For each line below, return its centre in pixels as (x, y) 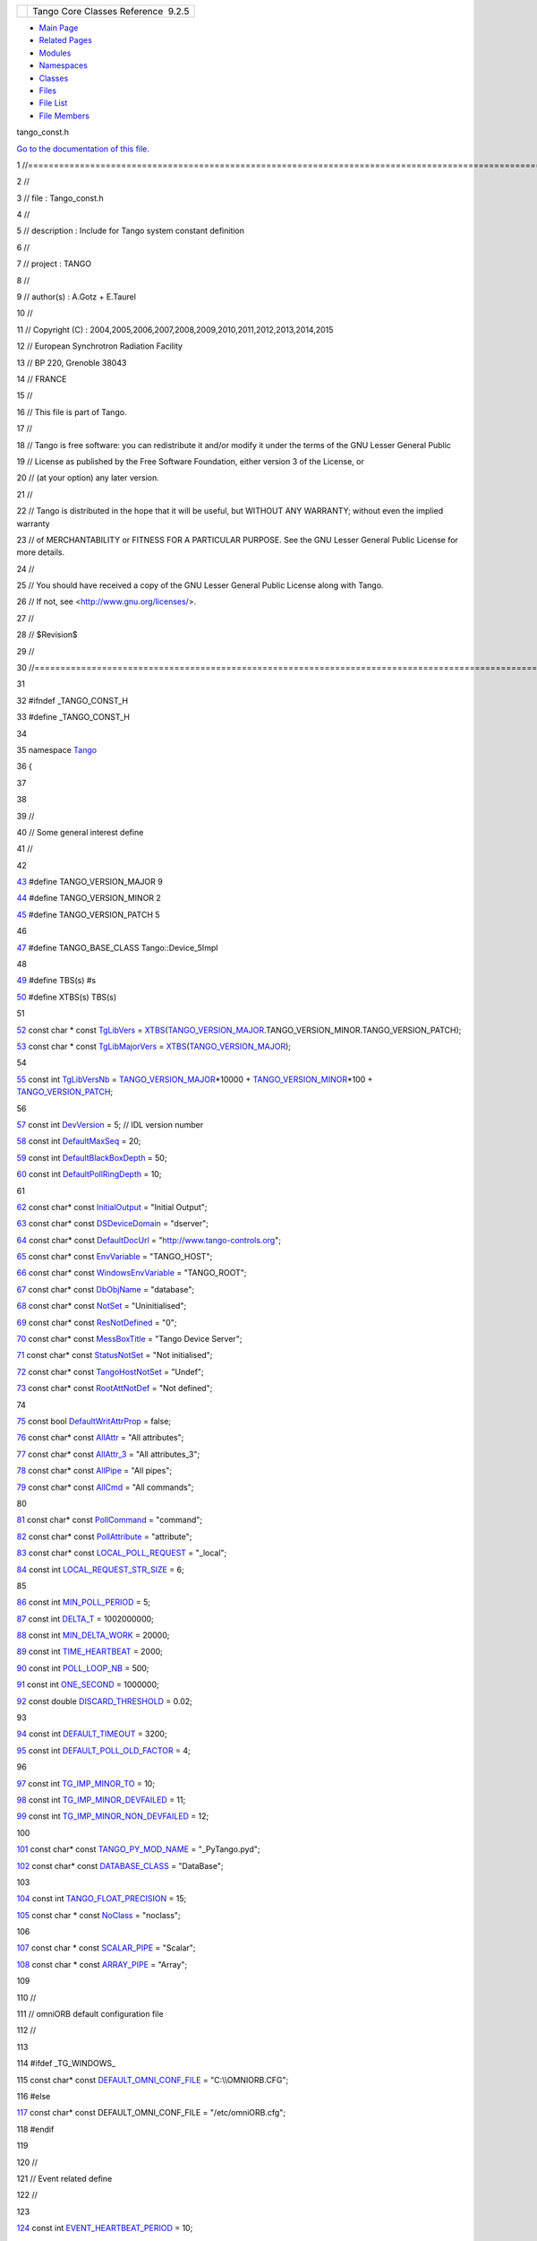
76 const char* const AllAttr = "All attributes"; (100, 1438)
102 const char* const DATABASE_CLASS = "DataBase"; (120, 1865)
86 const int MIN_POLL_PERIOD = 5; (84, 1602)
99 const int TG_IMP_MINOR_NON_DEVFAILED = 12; (113, 1816)
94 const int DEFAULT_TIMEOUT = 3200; (92, 1734)
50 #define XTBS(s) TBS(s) (67, 997)
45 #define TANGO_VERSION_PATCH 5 (88, 914)
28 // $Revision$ (47, 635)
